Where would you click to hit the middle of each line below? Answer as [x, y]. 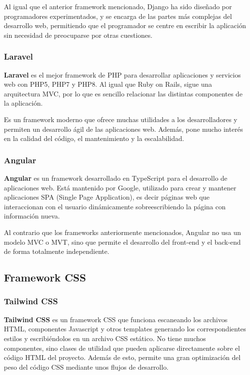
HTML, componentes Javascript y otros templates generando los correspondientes [125, 329]
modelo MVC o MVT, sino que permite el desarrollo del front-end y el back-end [122, 242]
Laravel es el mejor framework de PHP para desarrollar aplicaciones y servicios [122, 74]
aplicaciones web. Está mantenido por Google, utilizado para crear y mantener [120, 187]
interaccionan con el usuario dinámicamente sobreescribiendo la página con [115, 206]
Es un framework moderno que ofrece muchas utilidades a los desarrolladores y [121, 119]
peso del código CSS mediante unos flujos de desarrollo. [86, 367]
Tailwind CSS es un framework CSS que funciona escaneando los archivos [116, 319]
